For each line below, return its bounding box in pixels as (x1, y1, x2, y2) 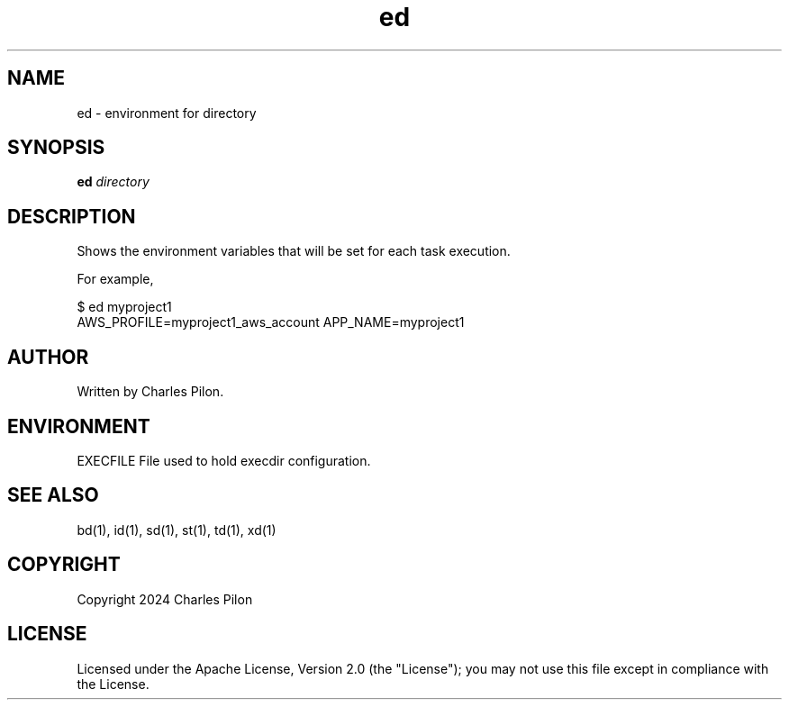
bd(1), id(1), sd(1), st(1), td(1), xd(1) (77, 521, 277, 538)
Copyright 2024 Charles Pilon (77, 591, 253, 607)
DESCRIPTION (7, 204, 136, 228)
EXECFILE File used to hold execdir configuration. (77, 452, 371, 468)
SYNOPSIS (7, 136, 105, 159)
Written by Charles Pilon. (77, 384, 224, 400)
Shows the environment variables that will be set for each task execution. (77, 243, 511, 259)
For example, (77, 271, 154, 287)
